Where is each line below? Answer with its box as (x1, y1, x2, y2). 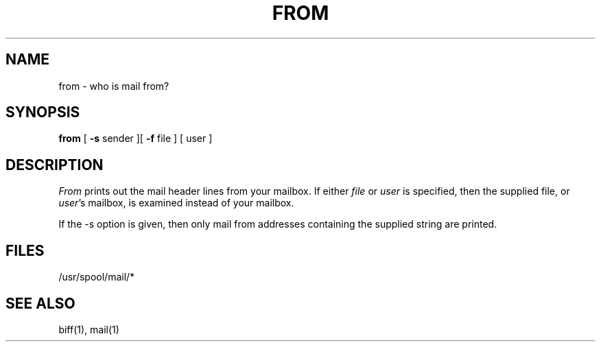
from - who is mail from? (58, 80, 169, 92)
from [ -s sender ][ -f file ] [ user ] (58, 132, 213, 145)
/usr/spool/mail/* (58, 271, 135, 283)
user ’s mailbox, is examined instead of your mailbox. (58, 197, 294, 209)
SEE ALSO (5, 294, 75, 312)
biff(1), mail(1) (58, 323, 119, 335)
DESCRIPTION (5, 156, 104, 173)
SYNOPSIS (5, 104, 80, 121)
